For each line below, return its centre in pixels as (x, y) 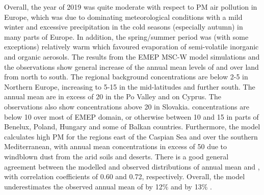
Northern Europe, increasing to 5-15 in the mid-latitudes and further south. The (130, 86)
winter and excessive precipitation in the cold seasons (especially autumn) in (124, 27)
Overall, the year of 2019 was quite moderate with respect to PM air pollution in (131, 7)
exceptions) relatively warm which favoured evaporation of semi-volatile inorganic (131, 47)
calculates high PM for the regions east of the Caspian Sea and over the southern (131, 136)
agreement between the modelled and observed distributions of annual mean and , (132, 166)
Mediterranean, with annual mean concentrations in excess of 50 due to (116, 146)
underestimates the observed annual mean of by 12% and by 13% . (108, 186)
